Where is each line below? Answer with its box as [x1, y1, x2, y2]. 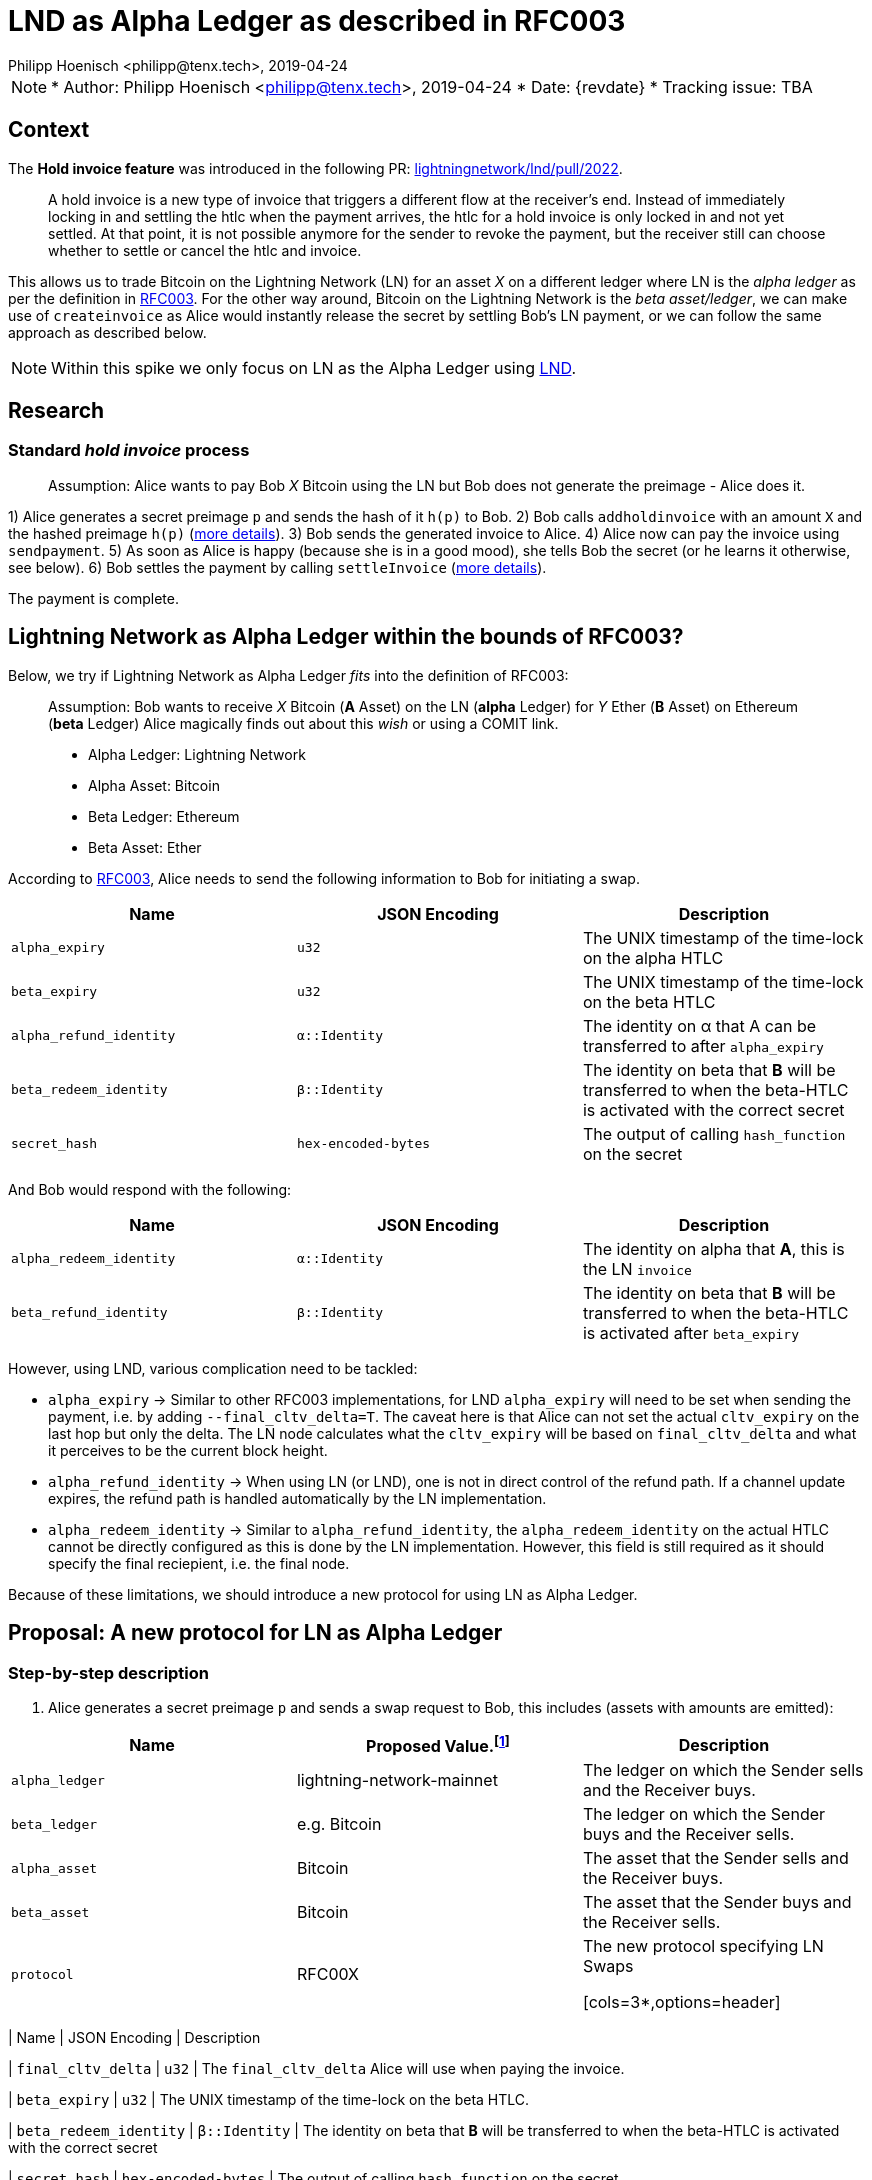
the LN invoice [582, 1258, 692, 1279]
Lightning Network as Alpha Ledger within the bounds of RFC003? [8, 624, 684, 650]
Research [8, 398, 105, 424]
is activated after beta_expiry [582, 1322, 800, 1343]
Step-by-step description [8, 1662, 210, 1683]
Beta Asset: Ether [88, 838, 202, 856]
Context [8, 117, 90, 143]
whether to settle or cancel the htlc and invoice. [48, 241, 362, 259]
